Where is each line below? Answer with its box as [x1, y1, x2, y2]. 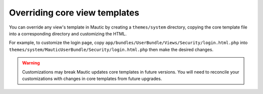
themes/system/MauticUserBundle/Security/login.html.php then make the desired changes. [9, 47, 214, 52]
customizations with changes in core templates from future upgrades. [22, 76, 162, 81]
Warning [22, 60, 40, 66]
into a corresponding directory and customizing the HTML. [9, 31, 127, 36]
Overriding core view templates [9, 7, 140, 18]
